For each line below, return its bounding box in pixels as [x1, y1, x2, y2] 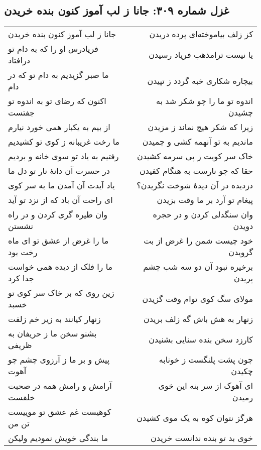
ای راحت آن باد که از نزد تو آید [8, 194, 113, 206]
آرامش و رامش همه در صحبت [8, 380, 112, 392]
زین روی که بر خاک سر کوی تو [8, 287, 114, 299]
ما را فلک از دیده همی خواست [8, 261, 113, 273]
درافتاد [8, 54, 30, 66]
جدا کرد [8, 272, 34, 284]
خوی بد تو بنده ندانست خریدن [150, 432, 253, 444]
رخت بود [8, 246, 38, 258]
